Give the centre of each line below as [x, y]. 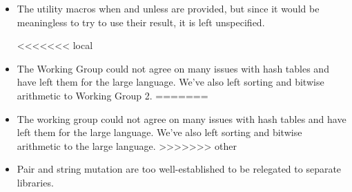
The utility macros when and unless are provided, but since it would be [168, 8]
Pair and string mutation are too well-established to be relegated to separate [179, 169]
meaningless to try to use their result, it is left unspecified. [141, 22]
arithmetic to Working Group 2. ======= [113, 95]
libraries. [35, 182]
